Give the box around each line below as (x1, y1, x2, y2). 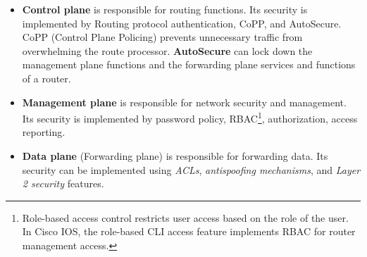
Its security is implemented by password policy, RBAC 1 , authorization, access (22, 109, 358, 125)
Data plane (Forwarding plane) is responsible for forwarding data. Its (22, 149, 328, 163)
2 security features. (22, 176, 104, 191)
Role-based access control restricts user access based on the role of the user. (22, 210, 349, 225)
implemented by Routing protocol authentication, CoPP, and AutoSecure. (22, 15, 342, 30)
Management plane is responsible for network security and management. (22, 94, 347, 109)
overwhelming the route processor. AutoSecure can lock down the (22, 43, 313, 58)
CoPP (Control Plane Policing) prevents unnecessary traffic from (22, 30, 303, 44)
